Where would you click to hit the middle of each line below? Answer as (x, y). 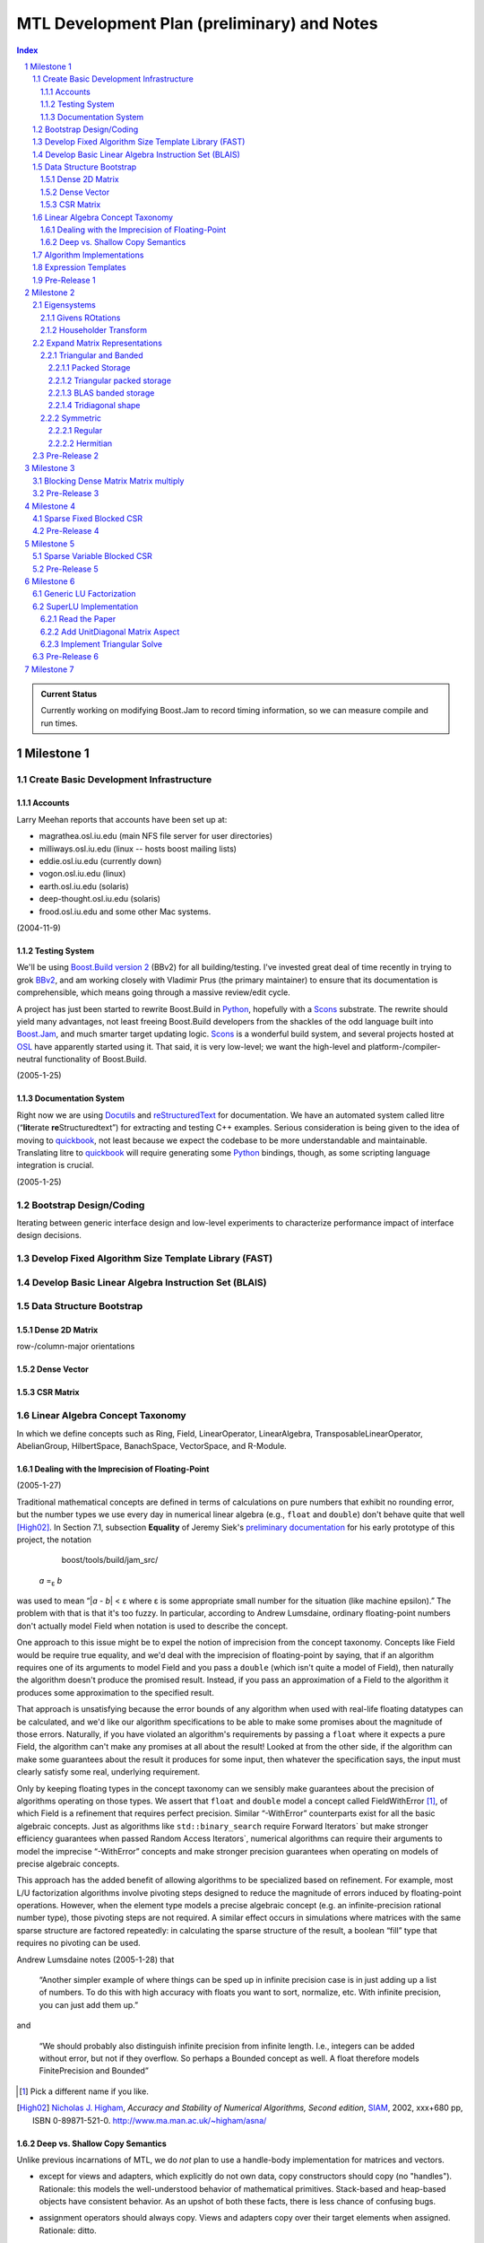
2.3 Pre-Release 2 (65, 456)
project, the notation (54, 1540)
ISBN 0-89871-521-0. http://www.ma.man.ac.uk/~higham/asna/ (150, 2120)
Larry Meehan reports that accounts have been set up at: (122, 819)
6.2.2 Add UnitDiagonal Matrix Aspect (110, 632)
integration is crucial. (55, 1165)
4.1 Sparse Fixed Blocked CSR (88, 519)
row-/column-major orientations (76, 1347)
